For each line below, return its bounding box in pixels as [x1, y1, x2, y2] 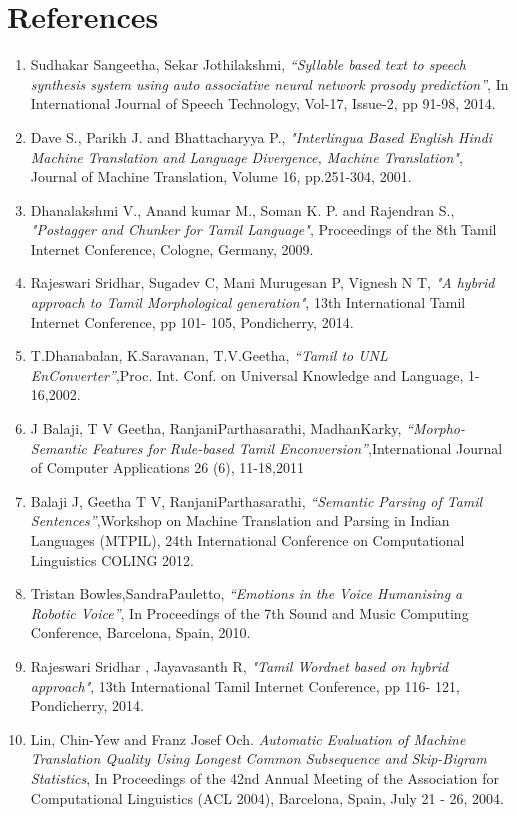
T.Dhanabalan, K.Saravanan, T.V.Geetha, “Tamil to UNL [30, 345, 388, 366]
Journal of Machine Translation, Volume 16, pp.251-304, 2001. [30, 166, 412, 187]
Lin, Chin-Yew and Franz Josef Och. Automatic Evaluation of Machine [30, 728, 466, 749]
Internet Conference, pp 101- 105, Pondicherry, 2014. [30, 311, 354, 332]
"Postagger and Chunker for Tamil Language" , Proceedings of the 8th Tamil [30, 219, 497, 240]
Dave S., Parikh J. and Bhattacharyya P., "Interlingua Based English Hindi [30, 126, 493, 147]
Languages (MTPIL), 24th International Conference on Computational [30, 530, 465, 550]
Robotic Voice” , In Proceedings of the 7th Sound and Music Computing [30, 602, 469, 623]
